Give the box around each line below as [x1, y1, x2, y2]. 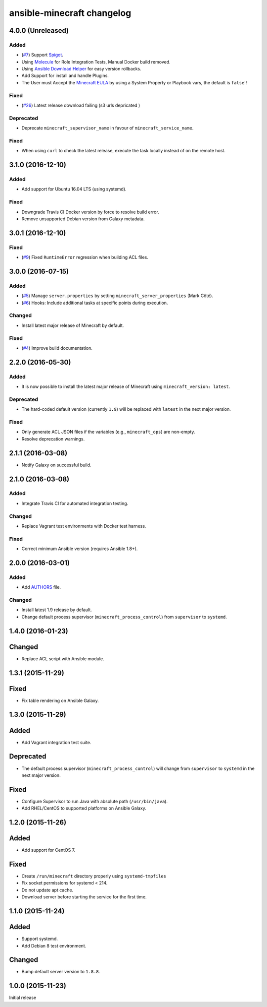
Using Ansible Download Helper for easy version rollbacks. [21, 66, 141, 72]
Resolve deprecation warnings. [21, 436, 85, 441]
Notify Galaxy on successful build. [21, 462, 91, 468]
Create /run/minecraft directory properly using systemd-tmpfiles [21, 873, 167, 879]
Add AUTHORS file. [21, 584, 61, 590]
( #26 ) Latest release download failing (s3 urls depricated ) [21, 102, 140, 109]
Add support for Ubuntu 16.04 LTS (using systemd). [21, 186, 127, 192]
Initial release [9, 995, 37, 1001]
